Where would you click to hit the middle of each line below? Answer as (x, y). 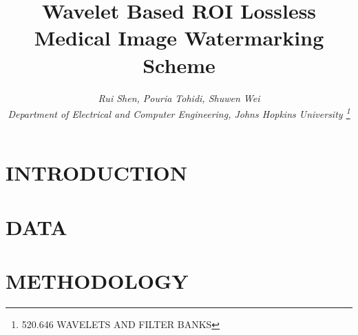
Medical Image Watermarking (179, 38)
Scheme (179, 64)
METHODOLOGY (97, 281)
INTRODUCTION (97, 173)
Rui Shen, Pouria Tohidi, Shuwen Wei (179, 98)
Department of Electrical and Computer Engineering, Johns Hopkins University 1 (179, 113)
